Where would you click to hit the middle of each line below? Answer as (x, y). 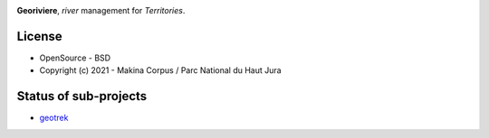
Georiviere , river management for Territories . (101, 10)
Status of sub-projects (82, 96)
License (39, 36)
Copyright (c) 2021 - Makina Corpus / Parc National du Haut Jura (160, 70)
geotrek (54, 118)
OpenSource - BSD (75, 58)
